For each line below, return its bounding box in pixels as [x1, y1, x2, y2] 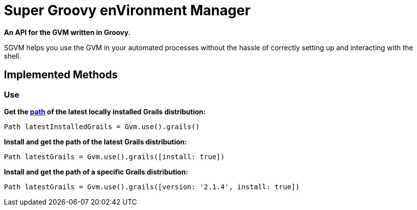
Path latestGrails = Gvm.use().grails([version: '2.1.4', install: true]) [4, 182, 300, 191]
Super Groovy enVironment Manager [4, 2, 250, 19]
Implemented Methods [4, 69, 118, 81]
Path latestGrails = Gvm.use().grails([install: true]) [4, 152, 225, 161]
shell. [4, 51, 21, 60]
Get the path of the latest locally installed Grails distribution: [4, 107, 206, 116]
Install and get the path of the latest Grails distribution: [4, 137, 187, 146]
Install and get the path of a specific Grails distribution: [4, 167, 188, 176]
